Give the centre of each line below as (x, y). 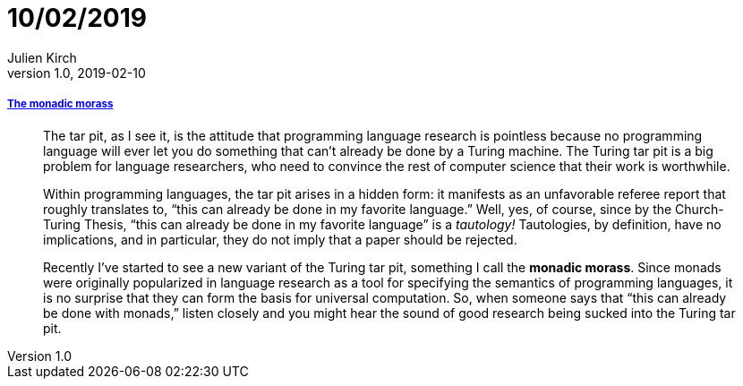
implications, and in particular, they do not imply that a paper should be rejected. (280, 239)
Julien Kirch (42, 57)
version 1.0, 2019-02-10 (77, 73)
